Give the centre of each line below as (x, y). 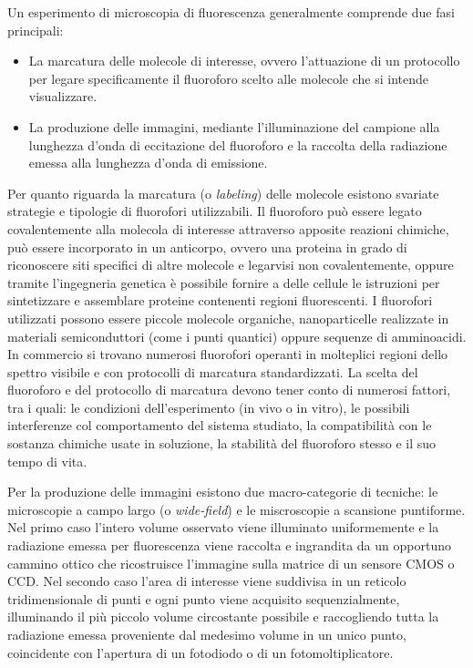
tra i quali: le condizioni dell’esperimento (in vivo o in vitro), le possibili (209, 407)
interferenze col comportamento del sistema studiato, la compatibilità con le (220, 425)
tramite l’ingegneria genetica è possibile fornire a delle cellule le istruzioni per (224, 282)
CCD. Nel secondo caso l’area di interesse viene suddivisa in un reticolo (207, 581)
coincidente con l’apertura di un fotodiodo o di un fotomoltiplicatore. (201, 652)
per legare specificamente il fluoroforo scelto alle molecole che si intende (229, 78)
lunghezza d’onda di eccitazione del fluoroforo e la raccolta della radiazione (238, 144)
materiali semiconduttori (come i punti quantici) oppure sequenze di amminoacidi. (237, 336)
